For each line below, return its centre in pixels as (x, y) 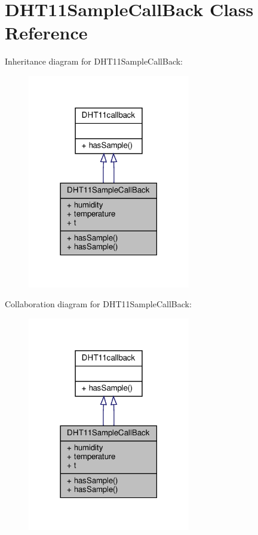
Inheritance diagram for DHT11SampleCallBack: (94, 61)
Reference (46, 33)
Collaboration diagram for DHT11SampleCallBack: (98, 304)
